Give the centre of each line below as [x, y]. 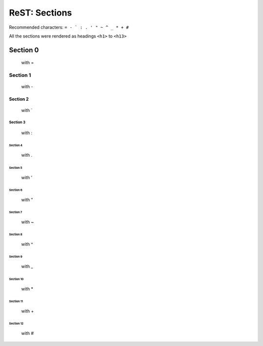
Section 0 [24, 50]
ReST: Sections [41, 13]
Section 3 [17, 122]
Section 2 [19, 99]
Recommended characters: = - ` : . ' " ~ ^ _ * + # [69, 27]
